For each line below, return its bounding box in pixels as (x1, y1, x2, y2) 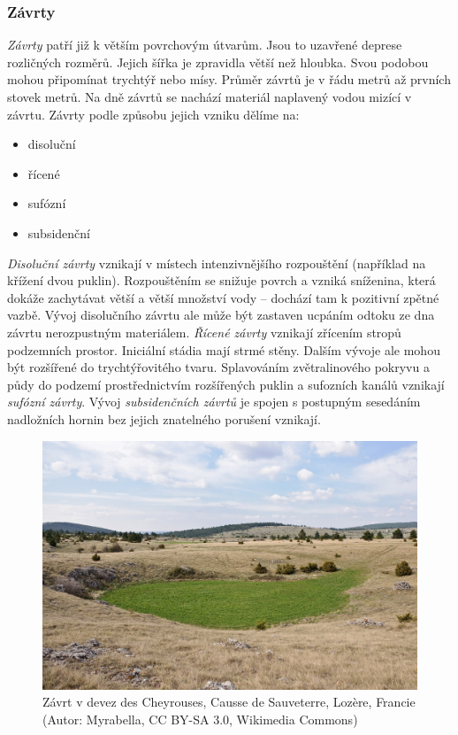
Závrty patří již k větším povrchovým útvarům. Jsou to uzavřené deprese (7, 35, 402, 54)
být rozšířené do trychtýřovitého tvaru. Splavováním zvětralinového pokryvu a (7, 358, 430, 376)
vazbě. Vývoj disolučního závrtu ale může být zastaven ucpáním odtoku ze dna (7, 306, 435, 324)
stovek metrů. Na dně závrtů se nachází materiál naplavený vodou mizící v (7, 88, 412, 105)
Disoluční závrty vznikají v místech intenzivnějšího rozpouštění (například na (7, 253, 426, 272)
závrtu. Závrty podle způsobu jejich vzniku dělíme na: (7, 104, 300, 123)
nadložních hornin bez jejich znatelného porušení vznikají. (7, 409, 321, 428)
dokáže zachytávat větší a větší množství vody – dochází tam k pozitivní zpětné (7, 288, 439, 306)
